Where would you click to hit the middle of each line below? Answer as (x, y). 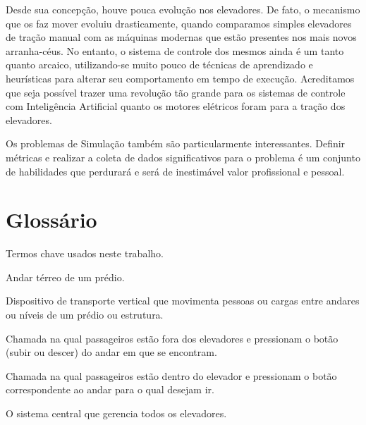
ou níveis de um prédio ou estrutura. (85, 315)
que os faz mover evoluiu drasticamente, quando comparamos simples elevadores (179, 23)
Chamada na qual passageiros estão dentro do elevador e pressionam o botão (171, 375)
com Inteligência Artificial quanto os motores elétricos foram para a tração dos (176, 106)
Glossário (51, 220)
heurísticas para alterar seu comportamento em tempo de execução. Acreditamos (180, 78)
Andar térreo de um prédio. (65, 277)
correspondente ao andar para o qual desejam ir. (110, 389)
